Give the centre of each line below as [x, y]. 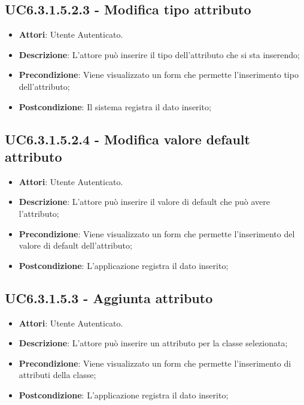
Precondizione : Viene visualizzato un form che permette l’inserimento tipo [159, 75]
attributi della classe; [57, 375]
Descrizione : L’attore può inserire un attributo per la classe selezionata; [153, 343]
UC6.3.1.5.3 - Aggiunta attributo [109, 297]
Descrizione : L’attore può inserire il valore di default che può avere [144, 202]
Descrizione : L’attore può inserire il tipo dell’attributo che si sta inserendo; [159, 54]
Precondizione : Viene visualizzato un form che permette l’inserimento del [157, 233]
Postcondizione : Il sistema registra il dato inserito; [115, 106]
